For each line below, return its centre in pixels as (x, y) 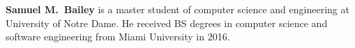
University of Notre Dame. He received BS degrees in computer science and (167, 23)
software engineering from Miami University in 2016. (118, 37)
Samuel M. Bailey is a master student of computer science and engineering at (177, 9)
